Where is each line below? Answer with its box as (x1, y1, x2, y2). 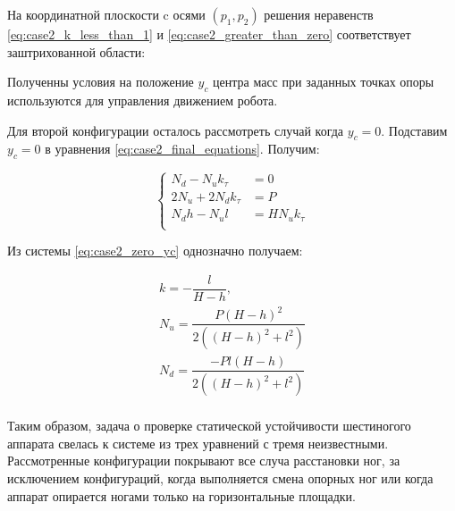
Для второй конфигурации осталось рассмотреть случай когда (7, 121, 344, 139)
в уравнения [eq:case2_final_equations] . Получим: (45, 139, 320, 158)
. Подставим (381, 121, 448, 139)
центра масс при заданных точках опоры (213, 72, 434, 91)
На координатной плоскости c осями (7, 5, 206, 23)
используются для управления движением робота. (7, 90, 278, 109)
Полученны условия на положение (7, 72, 194, 91)
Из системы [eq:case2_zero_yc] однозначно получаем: (7, 241, 303, 260)
